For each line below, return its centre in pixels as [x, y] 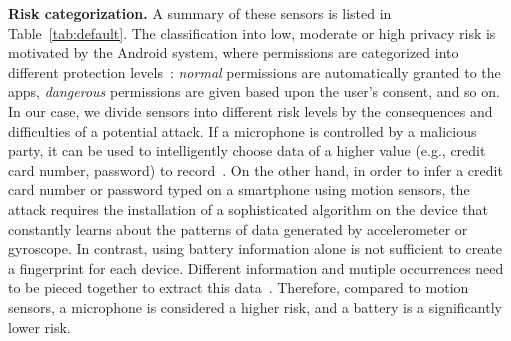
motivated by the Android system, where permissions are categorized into [233, 52]
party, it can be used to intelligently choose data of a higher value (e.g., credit [247, 150]
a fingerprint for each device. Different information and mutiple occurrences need [256, 267]
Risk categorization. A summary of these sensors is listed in [200, 13]
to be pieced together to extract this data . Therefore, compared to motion [238, 287]
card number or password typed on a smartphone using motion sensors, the [239, 189]
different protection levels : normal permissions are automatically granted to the [254, 71]
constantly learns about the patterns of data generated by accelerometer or [238, 228]
